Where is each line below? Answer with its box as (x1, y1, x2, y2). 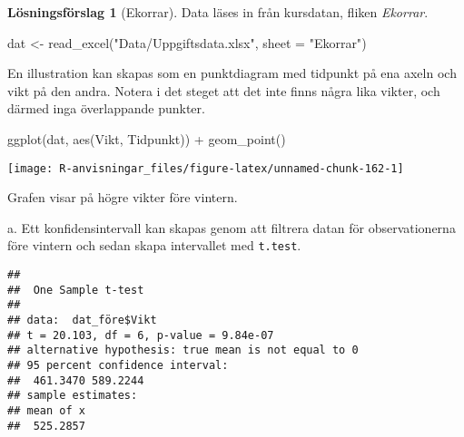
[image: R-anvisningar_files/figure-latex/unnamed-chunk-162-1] (7, 161, 404, 175)
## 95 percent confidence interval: (7, 359, 229, 372)
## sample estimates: (7, 389, 138, 403)
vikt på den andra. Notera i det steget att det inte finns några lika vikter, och (7, 81, 440, 100)
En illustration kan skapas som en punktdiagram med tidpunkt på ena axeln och (7, 63, 457, 83)
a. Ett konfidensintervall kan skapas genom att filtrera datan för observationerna (7, 218, 456, 237)
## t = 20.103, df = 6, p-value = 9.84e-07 (7, 328, 274, 342)
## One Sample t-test (7, 283, 144, 296)
